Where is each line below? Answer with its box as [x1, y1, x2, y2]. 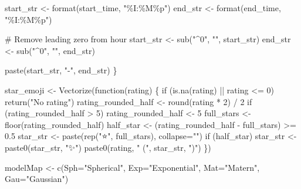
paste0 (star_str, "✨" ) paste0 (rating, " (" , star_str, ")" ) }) [5, 141, 211, 153]
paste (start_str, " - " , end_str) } [5, 64, 117, 76]
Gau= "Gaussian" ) [5, 173, 69, 185]
